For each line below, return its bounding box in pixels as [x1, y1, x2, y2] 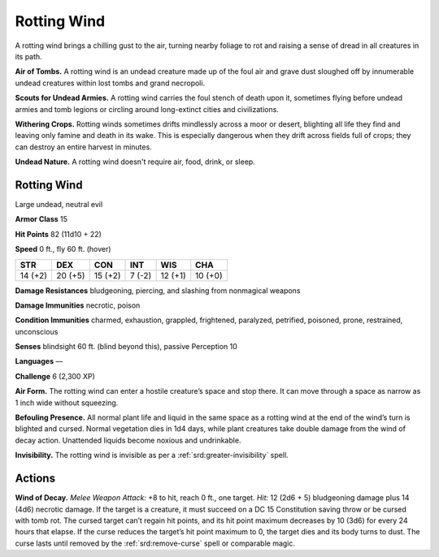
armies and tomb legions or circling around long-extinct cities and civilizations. [15, 104, 280, 114]
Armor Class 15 [15, 214, 68, 224]
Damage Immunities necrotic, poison [15, 300, 141, 310]
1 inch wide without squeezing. [15, 398, 119, 408]
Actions [15, 472, 56, 486]
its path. [15, 51, 42, 61]
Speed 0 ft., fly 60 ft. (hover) [15, 244, 111, 254]
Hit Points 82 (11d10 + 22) [15, 229, 102, 239]
